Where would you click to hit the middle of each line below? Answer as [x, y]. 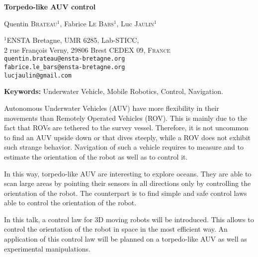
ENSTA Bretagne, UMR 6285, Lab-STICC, [73, 40]
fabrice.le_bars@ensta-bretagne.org [65, 67]
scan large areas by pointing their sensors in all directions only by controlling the [128, 183]
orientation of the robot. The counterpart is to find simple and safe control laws [126, 193]
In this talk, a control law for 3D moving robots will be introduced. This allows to [129, 219]
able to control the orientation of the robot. [70, 203]
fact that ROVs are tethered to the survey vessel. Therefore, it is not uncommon [126, 128]
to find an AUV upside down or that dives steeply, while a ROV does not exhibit [127, 137]
